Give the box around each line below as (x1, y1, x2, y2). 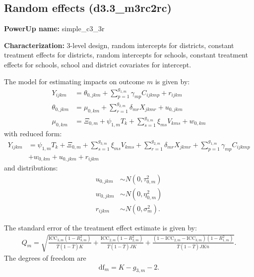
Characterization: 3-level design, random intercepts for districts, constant (4, 40, 234, 50)
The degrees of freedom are (4, 252, 86, 263)
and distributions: (4, 163, 58, 173)
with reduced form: (4, 128, 62, 138)
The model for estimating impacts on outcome (4, 76, 145, 86)
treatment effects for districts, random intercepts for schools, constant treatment (4, 50, 248, 60)
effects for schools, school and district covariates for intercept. (4, 59, 191, 69)
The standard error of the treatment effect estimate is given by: (4, 222, 197, 232)
